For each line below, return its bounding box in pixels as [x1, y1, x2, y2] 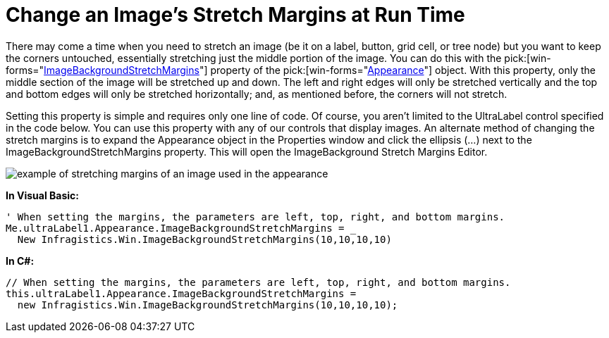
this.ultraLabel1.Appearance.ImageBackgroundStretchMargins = [6, 287, 357, 299]
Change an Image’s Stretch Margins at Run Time [6, 3, 465, 27]
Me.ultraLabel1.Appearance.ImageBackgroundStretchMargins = [6, 222, 345, 234]
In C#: [6, 254, 35, 267]
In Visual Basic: [6, 189, 79, 201]
